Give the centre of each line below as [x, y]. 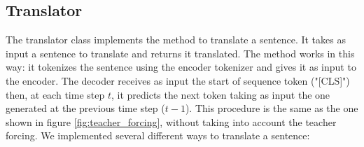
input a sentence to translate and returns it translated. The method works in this [180, 53]
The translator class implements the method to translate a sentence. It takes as [176, 40]
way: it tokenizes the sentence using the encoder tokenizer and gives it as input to [181, 67]
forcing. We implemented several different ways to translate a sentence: [158, 135]
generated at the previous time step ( [85, 108]
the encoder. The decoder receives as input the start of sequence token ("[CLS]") [178, 80]
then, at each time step [55, 94]
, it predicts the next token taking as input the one [220, 94]
